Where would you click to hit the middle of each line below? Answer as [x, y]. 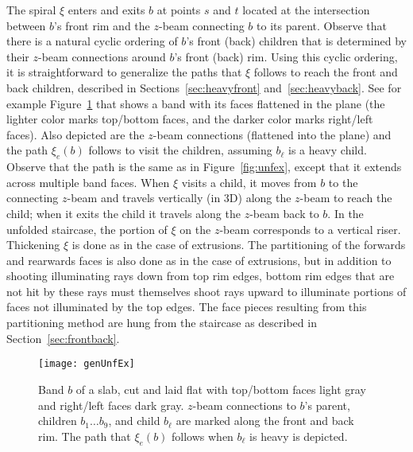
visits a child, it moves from [249, 182]
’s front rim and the [102, 25]
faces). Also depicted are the [75, 134]
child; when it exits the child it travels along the [124, 213]
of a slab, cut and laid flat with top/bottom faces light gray [221, 389]
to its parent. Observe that [322, 25]
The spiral [31, 10]
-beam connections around [102, 56]
